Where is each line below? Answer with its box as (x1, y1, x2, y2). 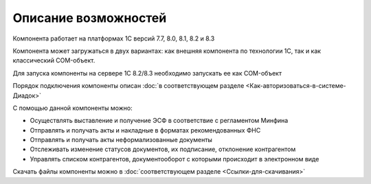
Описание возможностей (12, 10, 167, 25)
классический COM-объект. (12, 56, 95, 65)
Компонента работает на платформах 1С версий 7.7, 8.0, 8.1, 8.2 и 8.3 (12, 34, 215, 43)
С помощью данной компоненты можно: (12, 104, 133, 112)
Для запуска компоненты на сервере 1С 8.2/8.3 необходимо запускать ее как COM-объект (12, 69, 282, 77)
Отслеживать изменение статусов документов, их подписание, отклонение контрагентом (30, 145, 296, 154)
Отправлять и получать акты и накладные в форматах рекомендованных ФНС (30, 126, 261, 134)
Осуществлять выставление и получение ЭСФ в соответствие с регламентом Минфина (30, 117, 289, 125)
